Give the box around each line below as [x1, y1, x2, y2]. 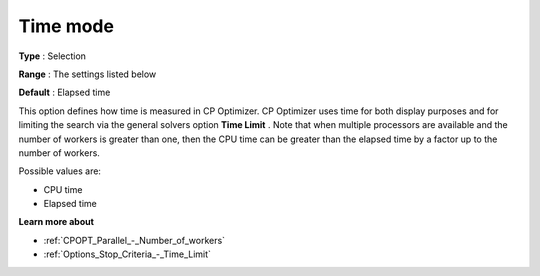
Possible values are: [18, 165, 102, 177]
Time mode [18, 15, 115, 37]
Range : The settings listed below [18, 68, 157, 80]
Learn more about [18, 216, 95, 228]
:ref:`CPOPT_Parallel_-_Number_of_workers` [43, 234, 225, 246]
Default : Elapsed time [18, 86, 111, 99]
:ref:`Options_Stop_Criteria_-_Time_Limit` [43, 248, 212, 260]
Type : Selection [18, 50, 87, 62]
